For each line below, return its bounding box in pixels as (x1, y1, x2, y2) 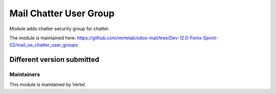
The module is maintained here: (9, 35, 76, 41)
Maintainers (9, 71, 40, 78)
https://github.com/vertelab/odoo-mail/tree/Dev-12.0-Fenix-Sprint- (77, 35, 218, 41)
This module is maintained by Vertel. (9, 82, 86, 88)
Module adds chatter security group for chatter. (9, 26, 110, 32)
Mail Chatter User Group (9, 8, 115, 19)
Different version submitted (9, 55, 100, 64)
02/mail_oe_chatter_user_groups (9, 42, 78, 48)
